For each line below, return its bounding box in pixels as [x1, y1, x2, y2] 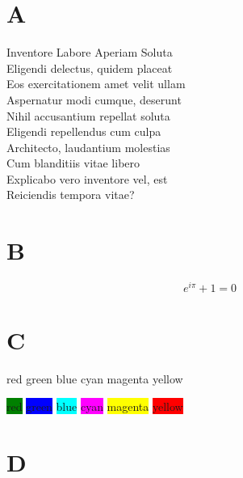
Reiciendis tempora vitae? [6, 186, 135, 203]
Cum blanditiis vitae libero [6, 154, 140, 171]
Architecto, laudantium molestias [6, 138, 170, 155]
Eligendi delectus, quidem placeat [6, 59, 173, 76]
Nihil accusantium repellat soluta [6, 107, 170, 124]
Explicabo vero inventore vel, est [6, 170, 168, 187]
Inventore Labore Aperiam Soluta [6, 44, 173, 61]
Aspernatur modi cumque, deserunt [6, 91, 182, 108]
